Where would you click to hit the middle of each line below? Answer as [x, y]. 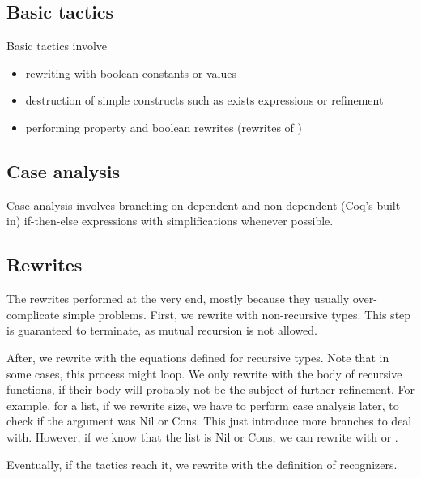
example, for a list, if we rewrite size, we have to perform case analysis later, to [203, 405]
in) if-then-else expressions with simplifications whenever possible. [170, 221]
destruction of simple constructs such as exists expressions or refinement [204, 100]
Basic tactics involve [57, 46]
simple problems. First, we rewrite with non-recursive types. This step [237, 314]
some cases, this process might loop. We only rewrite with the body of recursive [204, 373]
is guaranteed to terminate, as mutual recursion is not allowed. [162, 330]
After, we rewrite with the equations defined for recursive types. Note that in [198, 357]
